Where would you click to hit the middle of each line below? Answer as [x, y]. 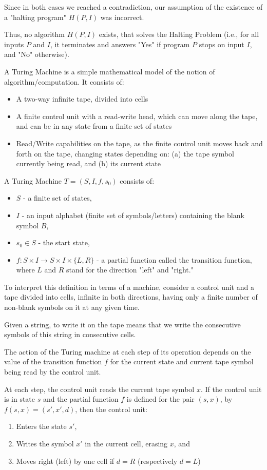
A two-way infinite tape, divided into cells [82, 99]
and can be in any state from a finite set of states [94, 126]
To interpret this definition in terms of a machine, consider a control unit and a [129, 287]
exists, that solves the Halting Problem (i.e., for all [179, 34]
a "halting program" [35, 17]
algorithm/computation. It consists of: [64, 81]
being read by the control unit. [53, 372]
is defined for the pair [160, 399]
